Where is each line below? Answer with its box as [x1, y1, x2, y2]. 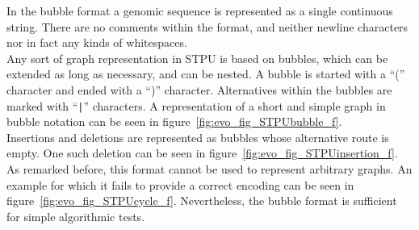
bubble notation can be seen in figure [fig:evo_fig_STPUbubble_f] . [6, 113, 342, 130]
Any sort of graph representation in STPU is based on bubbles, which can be [6, 49, 388, 66]
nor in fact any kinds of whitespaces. [6, 34, 187, 51]
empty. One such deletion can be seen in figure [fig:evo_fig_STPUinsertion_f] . [6, 144, 398, 161]
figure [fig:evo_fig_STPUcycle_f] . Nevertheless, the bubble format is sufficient [6, 192, 397, 209]
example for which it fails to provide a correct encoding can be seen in [6, 176, 354, 193]
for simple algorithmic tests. [6, 207, 145, 224]
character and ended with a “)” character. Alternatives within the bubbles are [6, 81, 392, 98]
